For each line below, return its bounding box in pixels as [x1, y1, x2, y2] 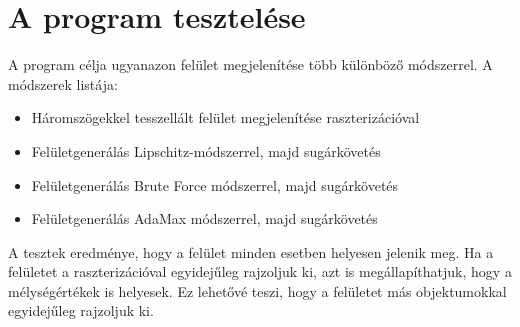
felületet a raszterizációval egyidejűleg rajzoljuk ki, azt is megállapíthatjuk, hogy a [8, 261, 512, 282]
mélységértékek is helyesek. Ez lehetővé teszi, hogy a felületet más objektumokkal [8, 280, 507, 301]
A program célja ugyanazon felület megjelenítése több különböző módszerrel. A [8, 54, 493, 75]
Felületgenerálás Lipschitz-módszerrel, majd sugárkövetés [31, 140, 381, 161]
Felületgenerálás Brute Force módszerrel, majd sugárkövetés [31, 174, 399, 195]
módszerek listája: [8, 73, 118, 94]
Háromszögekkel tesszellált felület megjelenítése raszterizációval [31, 107, 420, 128]
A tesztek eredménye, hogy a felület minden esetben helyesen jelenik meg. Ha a [8, 241, 494, 262]
